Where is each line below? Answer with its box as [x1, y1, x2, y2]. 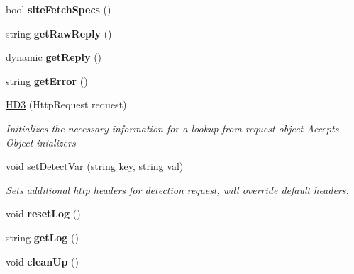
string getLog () [6, 229, 79, 244]
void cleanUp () [6, 253, 79, 268]
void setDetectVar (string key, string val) [6, 159, 184, 173]
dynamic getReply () [6, 50, 102, 64]
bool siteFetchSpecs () [6, 2, 111, 16]
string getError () [6, 73, 88, 88]
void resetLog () [6, 206, 81, 221]
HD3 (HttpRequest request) [6, 97, 127, 112]
